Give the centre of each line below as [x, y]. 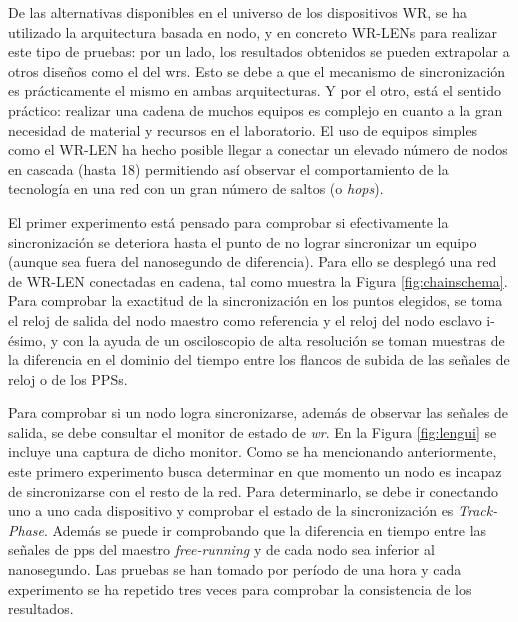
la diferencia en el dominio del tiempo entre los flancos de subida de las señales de [259, 359]
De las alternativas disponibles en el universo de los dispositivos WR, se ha [237, 12]
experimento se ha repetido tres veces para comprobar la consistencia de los [240, 588]
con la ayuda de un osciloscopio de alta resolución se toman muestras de [283, 339]
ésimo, [27, 339]
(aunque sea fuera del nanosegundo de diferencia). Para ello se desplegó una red [252, 261]
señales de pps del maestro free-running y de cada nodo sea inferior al [221, 549]
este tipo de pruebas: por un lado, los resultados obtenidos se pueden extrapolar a [259, 51]
